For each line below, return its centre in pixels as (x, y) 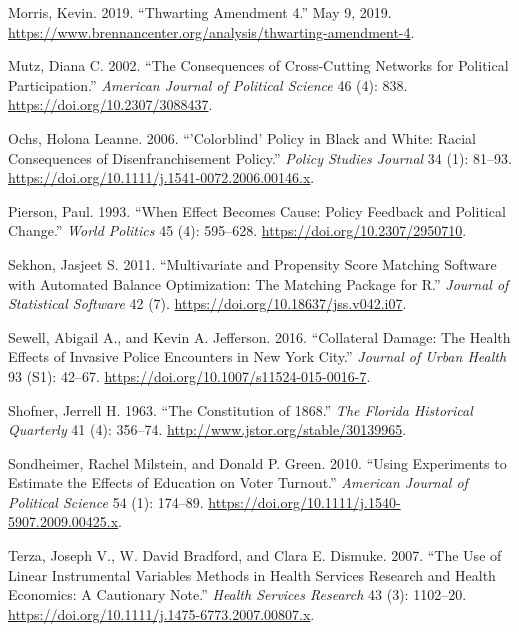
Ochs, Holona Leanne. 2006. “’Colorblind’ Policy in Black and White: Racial (242, 137)
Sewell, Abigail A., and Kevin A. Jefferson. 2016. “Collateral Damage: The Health (259, 336)
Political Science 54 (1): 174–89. (106, 501)
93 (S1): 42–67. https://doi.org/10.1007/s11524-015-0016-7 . (189, 375)
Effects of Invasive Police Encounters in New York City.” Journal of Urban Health (257, 356)
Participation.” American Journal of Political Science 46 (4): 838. (208, 84)
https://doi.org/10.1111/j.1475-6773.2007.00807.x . (161, 613)
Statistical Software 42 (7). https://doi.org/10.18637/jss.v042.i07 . (207, 303)
